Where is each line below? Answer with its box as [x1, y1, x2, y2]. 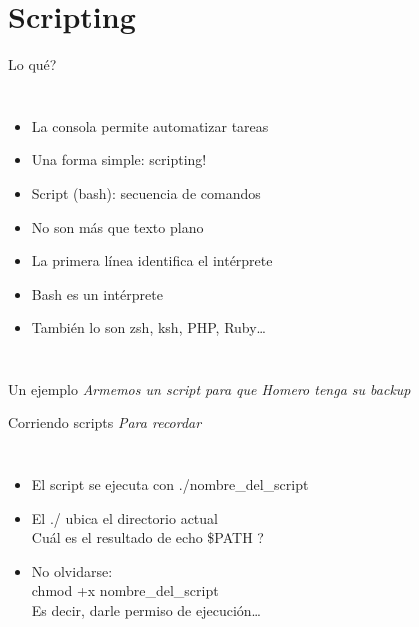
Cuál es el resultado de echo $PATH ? [31, 527, 264, 548]
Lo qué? [8, 54, 57, 75]
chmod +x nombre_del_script [31, 580, 219, 601]
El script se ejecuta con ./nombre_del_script [31, 474, 309, 495]
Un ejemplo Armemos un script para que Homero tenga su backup [8, 378, 411, 399]
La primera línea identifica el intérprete [31, 250, 273, 271]
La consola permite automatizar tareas [31, 115, 269, 136]
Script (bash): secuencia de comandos [31, 182, 261, 203]
